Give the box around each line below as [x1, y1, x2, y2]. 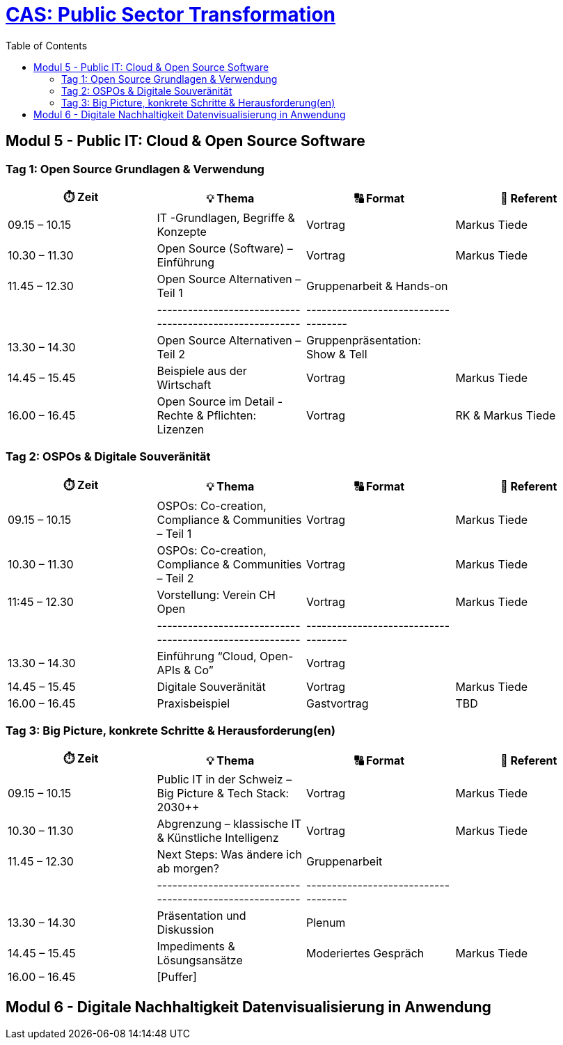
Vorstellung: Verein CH [157, 587, 276, 602]
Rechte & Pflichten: [157, 408, 257, 422]
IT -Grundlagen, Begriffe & [157, 210, 295, 225]
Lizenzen [157, 422, 205, 436]
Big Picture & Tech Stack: [157, 786, 290, 801]
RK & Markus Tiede [455, 408, 556, 422]
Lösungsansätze [157, 953, 243, 968]
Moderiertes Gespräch [306, 946, 425, 961]
